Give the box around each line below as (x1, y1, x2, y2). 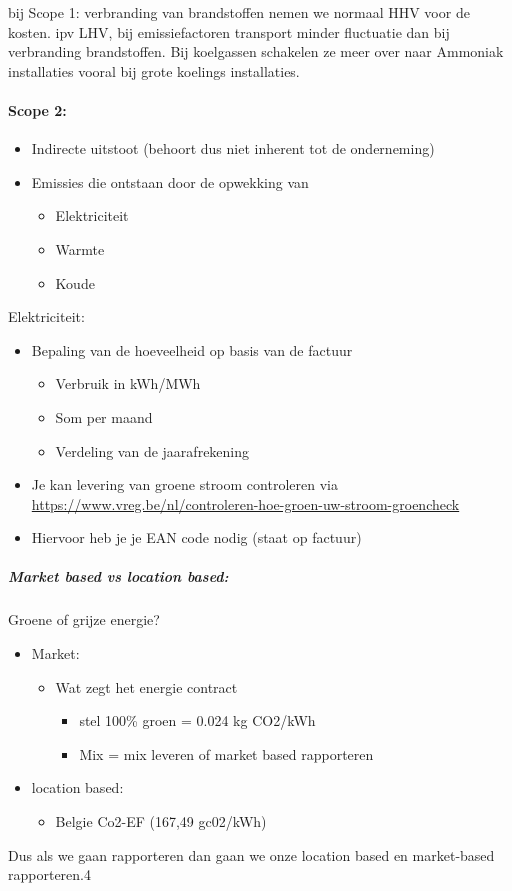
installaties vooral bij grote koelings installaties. (8, 60, 300, 81)
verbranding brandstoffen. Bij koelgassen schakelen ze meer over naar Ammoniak (8, 41, 504, 62)
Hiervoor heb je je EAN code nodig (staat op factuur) (31, 527, 362, 548)
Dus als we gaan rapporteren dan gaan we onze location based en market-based (8, 844, 495, 865)
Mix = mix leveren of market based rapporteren (79, 743, 374, 764)
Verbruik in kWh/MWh (55, 373, 201, 394)
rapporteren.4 (8, 864, 91, 885)
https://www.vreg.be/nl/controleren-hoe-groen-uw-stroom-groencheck (31, 493, 460, 514)
